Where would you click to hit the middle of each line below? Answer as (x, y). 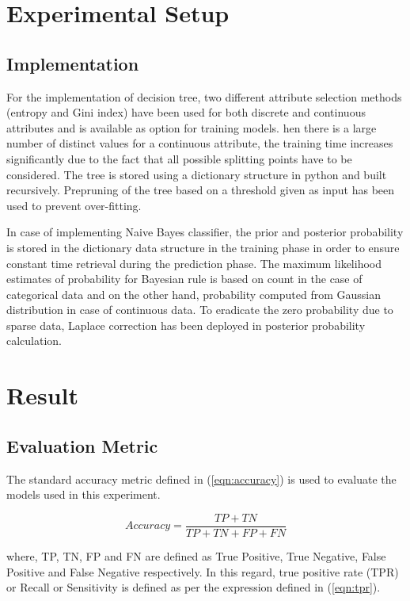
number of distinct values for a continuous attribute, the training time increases (200, 143)
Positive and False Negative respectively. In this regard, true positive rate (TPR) (203, 571)
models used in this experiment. (84, 494)
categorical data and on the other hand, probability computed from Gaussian (194, 294)
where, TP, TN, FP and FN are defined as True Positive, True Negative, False (196, 555)
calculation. (34, 341)
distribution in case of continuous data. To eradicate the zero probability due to (200, 310)
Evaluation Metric (82, 445)
